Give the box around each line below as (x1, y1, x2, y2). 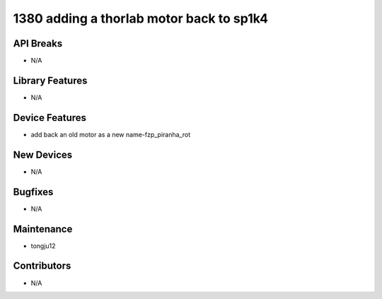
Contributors (13, 260, 71, 272)
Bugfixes (13, 186, 54, 198)
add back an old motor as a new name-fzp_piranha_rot (30, 130, 191, 139)
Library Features (13, 74, 88, 86)
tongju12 (30, 241, 56, 250)
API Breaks (13, 37, 63, 49)
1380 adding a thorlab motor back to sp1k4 (13, 11, 269, 26)
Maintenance (13, 223, 73, 235)
